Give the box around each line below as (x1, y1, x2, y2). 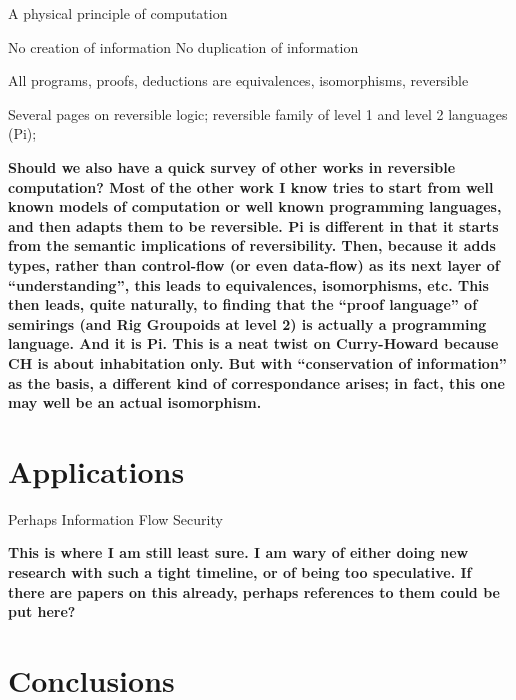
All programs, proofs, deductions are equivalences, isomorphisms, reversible (8, 70, 469, 91)
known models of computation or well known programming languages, (8, 196, 502, 217)
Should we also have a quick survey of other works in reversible (8, 156, 456, 177)
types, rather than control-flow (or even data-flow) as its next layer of (8, 254, 500, 275)
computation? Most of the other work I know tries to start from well (8, 176, 494, 197)
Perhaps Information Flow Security (8, 508, 223, 529)
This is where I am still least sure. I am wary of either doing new (8, 542, 469, 563)
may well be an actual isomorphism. (8, 392, 262, 413)
